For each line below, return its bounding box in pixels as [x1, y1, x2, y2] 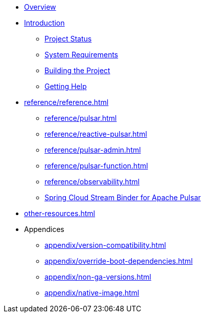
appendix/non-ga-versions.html [44, 272, 151, 281]
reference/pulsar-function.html [44, 161, 148, 170]
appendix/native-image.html [44, 288, 140, 297]
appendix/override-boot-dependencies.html [44, 257, 193, 265]
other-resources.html [24, 209, 95, 218]
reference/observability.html [44, 177, 140, 186]
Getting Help [44, 82, 87, 91]
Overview [24, 3, 56, 11]
